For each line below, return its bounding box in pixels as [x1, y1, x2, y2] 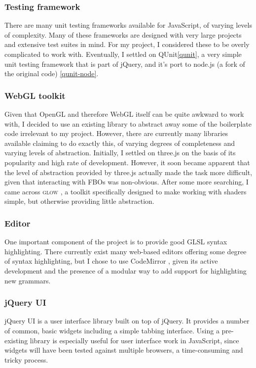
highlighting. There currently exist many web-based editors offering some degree [4, 246, 247, 256]
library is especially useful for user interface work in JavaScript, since [30, 335, 239, 345]
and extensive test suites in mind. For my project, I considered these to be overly [4, 39, 250, 49]
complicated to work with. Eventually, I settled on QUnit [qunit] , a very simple [4, 49, 242, 59]
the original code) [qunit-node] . [4, 68, 99, 79]
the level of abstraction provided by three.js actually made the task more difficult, [4, 167, 253, 177]
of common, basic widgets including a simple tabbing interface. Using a [4, 325, 219, 335]
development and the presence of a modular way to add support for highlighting [4, 265, 247, 276]
